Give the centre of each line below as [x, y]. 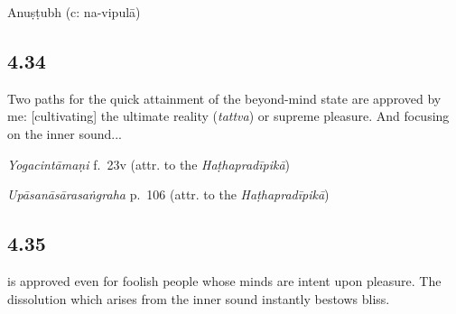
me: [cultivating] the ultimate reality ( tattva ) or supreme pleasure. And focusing [228, 116]
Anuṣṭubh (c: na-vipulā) [74, 12]
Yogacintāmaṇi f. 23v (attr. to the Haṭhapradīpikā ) [149, 164]
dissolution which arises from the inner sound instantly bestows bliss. [199, 298]
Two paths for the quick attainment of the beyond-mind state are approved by [224, 98]
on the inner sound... [65, 133]
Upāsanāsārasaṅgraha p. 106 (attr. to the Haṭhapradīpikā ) [168, 194]
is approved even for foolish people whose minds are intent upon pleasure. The [224, 280]
